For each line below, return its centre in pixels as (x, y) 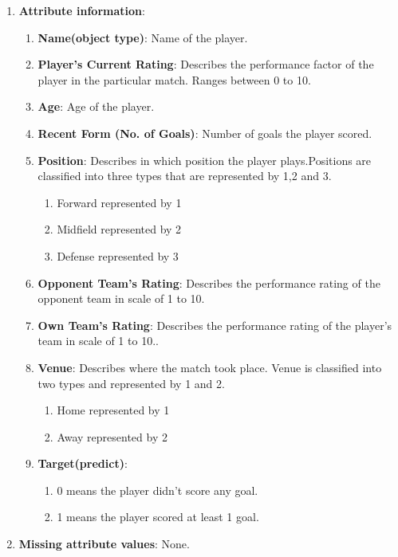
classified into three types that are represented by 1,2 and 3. (185, 176)
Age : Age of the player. (96, 106)
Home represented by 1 (113, 410)
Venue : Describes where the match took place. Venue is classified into (210, 367)
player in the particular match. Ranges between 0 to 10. (174, 79)
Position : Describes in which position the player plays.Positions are (205, 160)
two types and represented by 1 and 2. (131, 383)
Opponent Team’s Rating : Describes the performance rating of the (209, 282)
